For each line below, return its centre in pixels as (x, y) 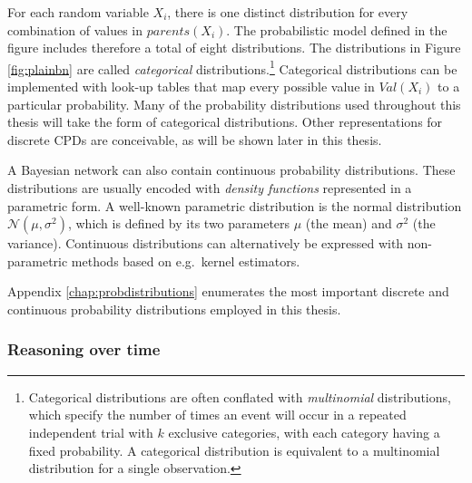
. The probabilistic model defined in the (337, 29)
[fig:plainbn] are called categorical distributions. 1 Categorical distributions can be (232, 67)
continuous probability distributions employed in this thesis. (174, 309)
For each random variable (78, 12)
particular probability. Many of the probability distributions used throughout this (234, 104)
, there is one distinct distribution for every (288, 12)
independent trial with (91, 432)
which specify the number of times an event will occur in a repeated (217, 415)
